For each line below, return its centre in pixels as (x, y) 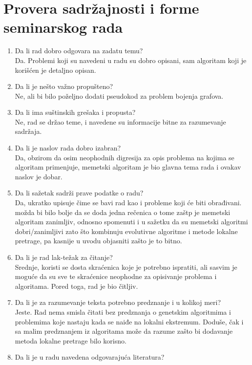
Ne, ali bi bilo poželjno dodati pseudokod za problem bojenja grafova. (119, 96)
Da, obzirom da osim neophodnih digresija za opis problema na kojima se (125, 157)
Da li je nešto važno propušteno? (64, 86)
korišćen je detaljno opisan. (55, 70)
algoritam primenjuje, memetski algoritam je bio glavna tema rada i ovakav (128, 167)
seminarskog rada (63, 27)
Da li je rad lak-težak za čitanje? (64, 257)
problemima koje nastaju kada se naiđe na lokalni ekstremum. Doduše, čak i (129, 321)
